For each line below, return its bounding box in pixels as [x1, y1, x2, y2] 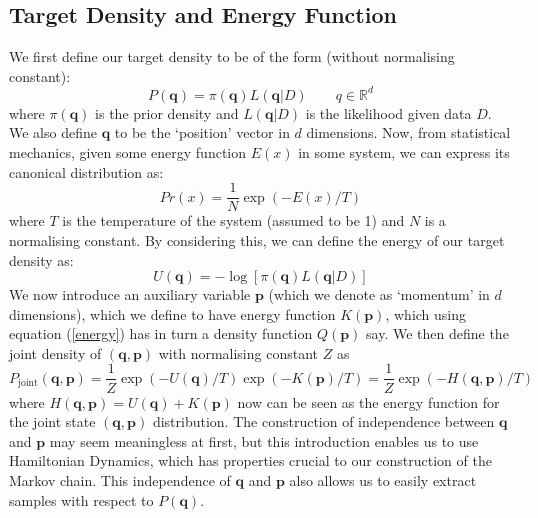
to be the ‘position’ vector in [114, 122, 290, 143]
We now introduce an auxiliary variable [9, 284, 251, 305]
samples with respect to [9, 489, 154, 510]
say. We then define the [366, 323, 509, 344]
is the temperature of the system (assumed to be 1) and [62, 210, 405, 231]
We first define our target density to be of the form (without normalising [9, 46, 455, 67]
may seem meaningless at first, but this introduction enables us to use [49, 430, 479, 451]
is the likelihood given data [305, 102, 472, 123]
